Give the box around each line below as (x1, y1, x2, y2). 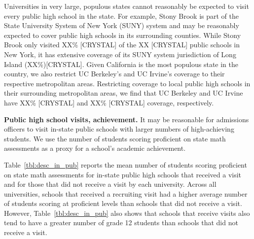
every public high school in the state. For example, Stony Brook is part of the (4, 10, 239, 21)
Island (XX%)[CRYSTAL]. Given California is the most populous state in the (4, 59, 238, 69)
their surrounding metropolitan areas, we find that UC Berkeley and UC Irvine (4, 88, 243, 98)
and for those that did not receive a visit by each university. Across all (4, 179, 217, 189)
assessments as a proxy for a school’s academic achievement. (4, 143, 186, 153)
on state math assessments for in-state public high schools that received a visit (4, 169, 242, 179)
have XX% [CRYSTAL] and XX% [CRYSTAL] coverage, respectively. (4, 97, 214, 107)
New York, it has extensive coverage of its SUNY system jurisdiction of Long (4, 49, 236, 59)
